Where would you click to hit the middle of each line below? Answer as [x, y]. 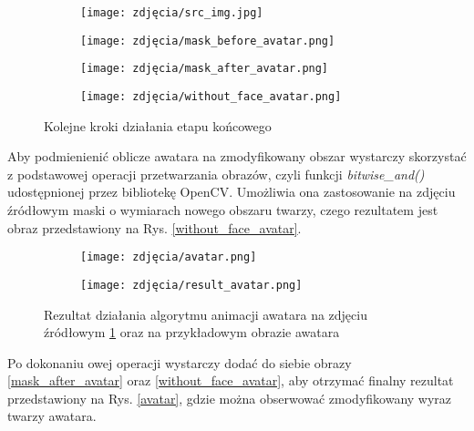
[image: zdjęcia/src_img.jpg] [172, 13]
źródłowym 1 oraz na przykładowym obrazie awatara [192, 332]
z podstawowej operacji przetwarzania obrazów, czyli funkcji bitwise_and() [216, 174]
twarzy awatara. [52, 416]
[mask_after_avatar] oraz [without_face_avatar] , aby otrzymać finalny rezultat [231, 380]
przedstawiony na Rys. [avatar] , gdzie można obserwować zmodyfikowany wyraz [230, 398]
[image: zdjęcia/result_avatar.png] [191, 285]
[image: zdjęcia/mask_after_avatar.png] [205, 69]
